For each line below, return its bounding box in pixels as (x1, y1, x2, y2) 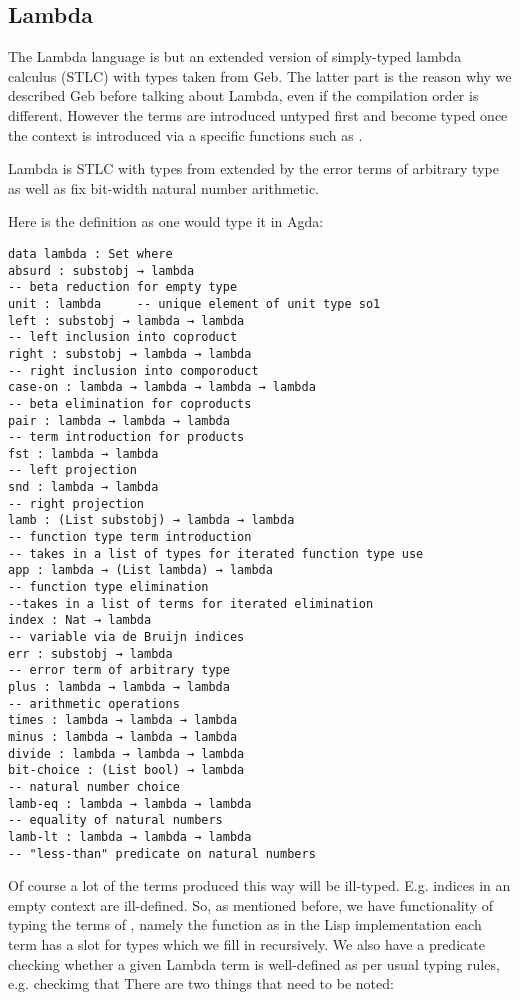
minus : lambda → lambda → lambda (8, 729, 238, 744)
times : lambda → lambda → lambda (8, 713, 238, 728)
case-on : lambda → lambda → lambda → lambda (8, 380, 316, 395)
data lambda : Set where (8, 246, 173, 261)
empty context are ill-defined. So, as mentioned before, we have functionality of (8, 894, 494, 915)
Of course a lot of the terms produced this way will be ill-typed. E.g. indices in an (8, 875, 511, 896)
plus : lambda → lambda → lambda (8, 680, 230, 695)
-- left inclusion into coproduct (8, 330, 238, 345)
